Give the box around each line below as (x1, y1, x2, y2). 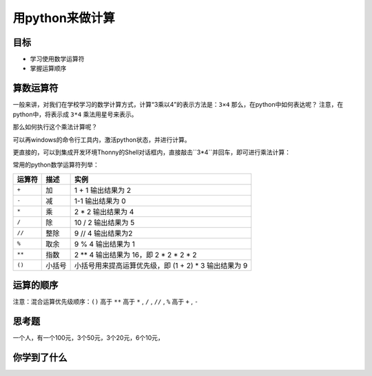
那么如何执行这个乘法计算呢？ (12, 123, 98, 131)
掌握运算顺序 (30, 64, 67, 72)
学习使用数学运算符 (30, 55, 85, 63)
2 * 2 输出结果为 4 (74, 207, 134, 216)
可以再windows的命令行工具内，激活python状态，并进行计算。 (12, 135, 191, 144)
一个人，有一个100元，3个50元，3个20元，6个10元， (12, 334, 165, 342)
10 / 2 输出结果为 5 (74, 218, 135, 227)
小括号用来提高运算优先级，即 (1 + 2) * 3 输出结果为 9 (74, 260, 248, 270)
